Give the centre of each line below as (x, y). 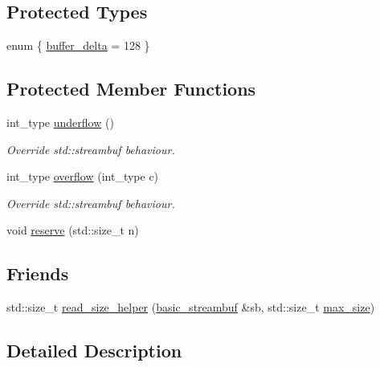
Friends (38, 273)
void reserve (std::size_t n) (73, 230)
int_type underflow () (60, 122)
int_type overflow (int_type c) (83, 176)
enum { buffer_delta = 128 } (78, 45)
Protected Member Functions (131, 89)
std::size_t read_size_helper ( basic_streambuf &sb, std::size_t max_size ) (191, 307)
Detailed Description (94, 351)
